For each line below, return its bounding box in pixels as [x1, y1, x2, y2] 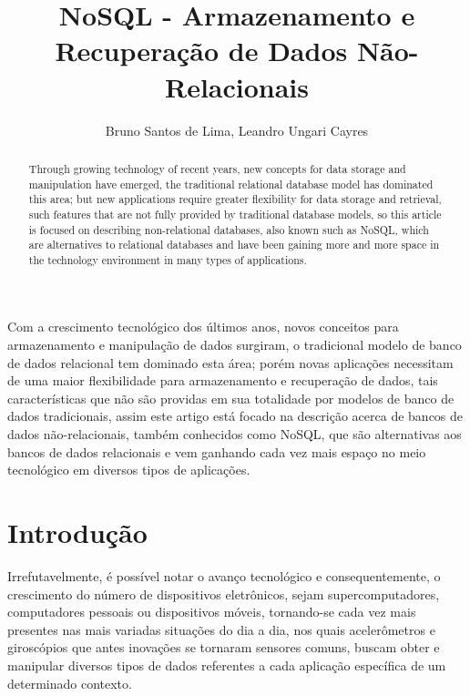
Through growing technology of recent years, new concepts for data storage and [28, 160, 406, 176]
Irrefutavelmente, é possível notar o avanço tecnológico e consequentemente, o [7, 566, 441, 585]
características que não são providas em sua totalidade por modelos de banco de [7, 388, 455, 407]
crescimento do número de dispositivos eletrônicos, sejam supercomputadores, [7, 584, 440, 603]
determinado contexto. [7, 673, 132, 692]
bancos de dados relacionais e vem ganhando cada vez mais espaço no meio [7, 442, 426, 461]
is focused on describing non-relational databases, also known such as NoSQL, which [28, 221, 429, 237]
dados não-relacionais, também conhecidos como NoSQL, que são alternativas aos [7, 425, 462, 444]
